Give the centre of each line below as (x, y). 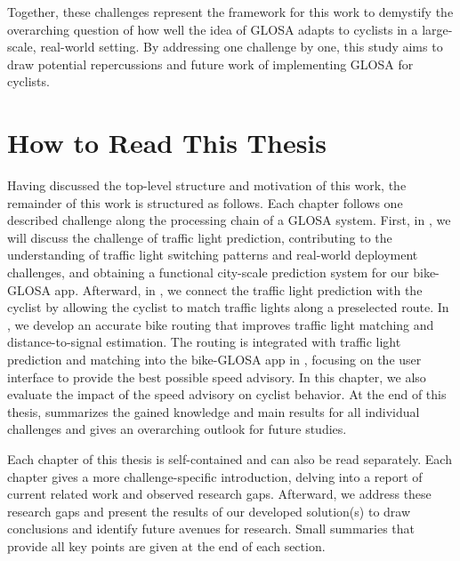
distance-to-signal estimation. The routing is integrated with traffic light (204, 342)
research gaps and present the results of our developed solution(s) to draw (209, 511)
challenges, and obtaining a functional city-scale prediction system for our (208, 272)
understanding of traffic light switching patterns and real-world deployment (213, 255)
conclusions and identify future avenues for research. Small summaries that (211, 529)
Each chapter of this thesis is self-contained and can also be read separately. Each (230, 459)
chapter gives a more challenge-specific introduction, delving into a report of (215, 476)
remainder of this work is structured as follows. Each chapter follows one (205, 202)
